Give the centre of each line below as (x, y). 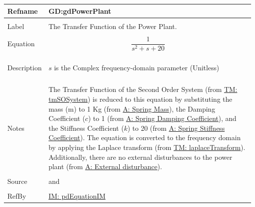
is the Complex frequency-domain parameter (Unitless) (137, 68)
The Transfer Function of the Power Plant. (113, 26)
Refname (23, 11)
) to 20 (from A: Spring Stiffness (176, 128)
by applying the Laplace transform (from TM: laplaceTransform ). (147, 147)
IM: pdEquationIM (77, 196)
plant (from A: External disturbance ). (105, 166)
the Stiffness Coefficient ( (86, 128)
